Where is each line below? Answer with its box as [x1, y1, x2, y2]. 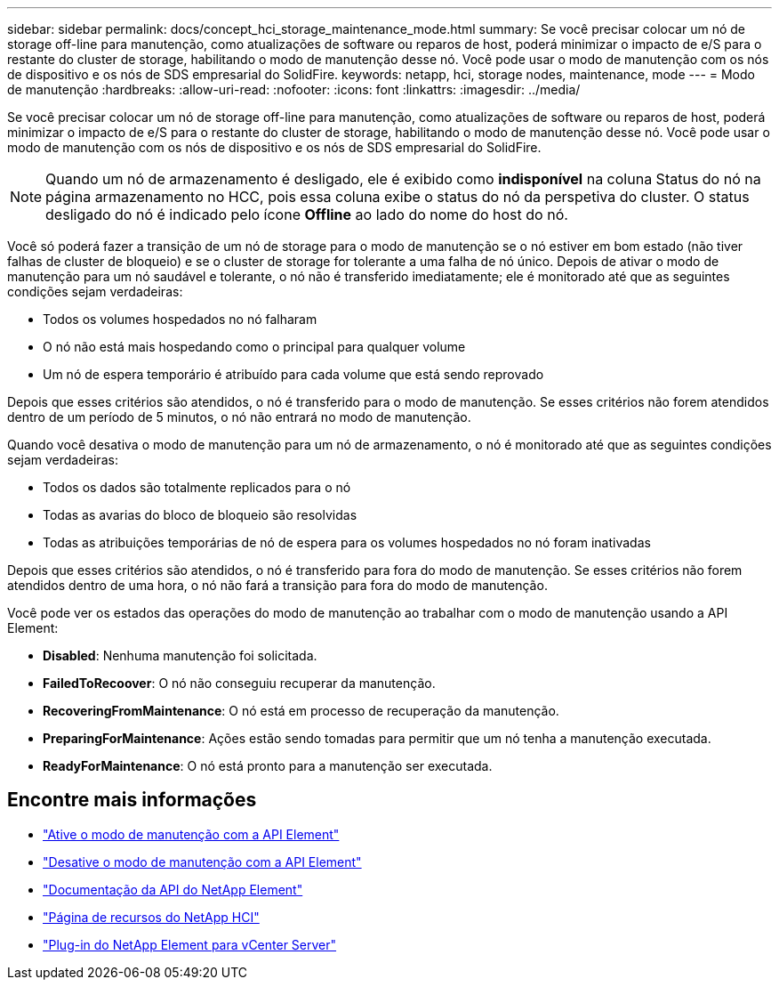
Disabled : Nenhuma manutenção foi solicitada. [43, 648, 317, 663]
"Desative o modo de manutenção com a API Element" [43, 854, 362, 870]
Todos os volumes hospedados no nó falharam [43, 311, 317, 327]
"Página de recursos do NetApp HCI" [43, 909, 260, 925]
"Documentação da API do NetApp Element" [43, 881, 303, 897]
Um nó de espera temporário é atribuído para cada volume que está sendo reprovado [43, 367, 544, 382]
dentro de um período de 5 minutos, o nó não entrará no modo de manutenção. [7, 409, 471, 425]
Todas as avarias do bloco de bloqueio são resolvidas [43, 507, 357, 522]
